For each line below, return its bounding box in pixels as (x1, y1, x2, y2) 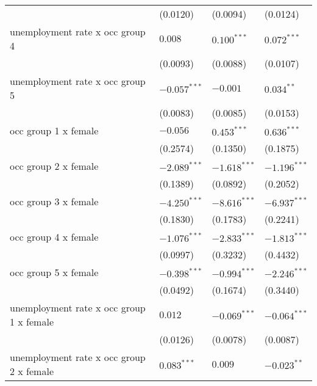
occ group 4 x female (10, 230, 99, 244)
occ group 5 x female (10, 265, 99, 279)
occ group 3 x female (10, 194, 99, 208)
